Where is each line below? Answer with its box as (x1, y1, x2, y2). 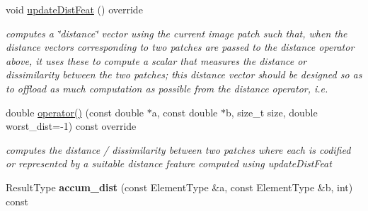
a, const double (151, 104, 218, 119)
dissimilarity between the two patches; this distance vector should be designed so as (6, 67, 362, 82)
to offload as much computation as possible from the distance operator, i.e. (6, 80, 328, 95)
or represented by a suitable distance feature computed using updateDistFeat (6, 156, 332, 171)
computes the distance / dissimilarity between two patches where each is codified (6, 142, 351, 157)
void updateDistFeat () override (6, 2, 143, 16)
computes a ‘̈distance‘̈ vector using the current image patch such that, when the (6, 25, 347, 40)
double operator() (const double (6, 104, 144, 119)
